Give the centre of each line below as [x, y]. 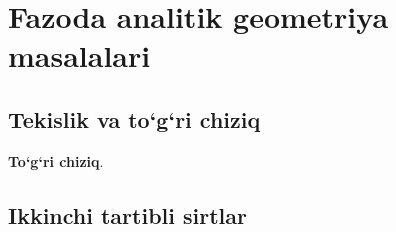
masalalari [79, 55]
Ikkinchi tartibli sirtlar [127, 214]
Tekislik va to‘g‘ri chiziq [134, 118]
